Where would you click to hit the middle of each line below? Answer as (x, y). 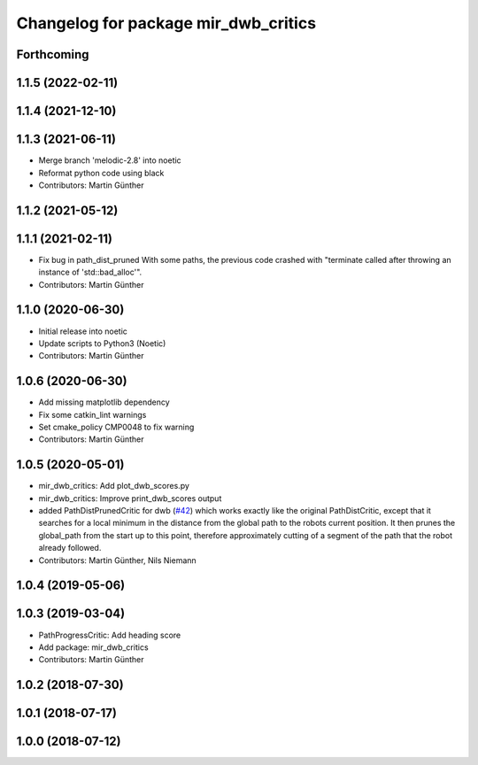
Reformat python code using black (101, 173)
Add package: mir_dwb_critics (94, 647)
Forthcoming (53, 54)
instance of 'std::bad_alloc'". (90, 272)
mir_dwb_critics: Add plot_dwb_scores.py (114, 486)
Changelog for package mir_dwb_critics (166, 23)
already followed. (70, 548)
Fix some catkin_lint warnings (93, 414)
